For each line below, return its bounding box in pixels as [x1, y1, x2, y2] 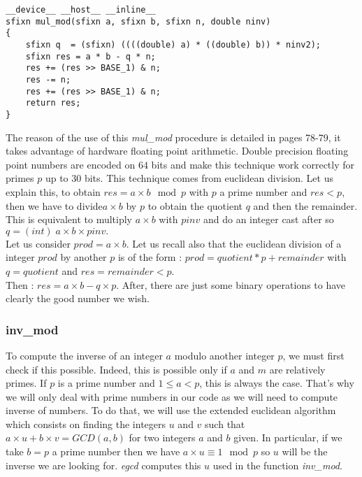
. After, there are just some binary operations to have [116, 277, 346, 292]
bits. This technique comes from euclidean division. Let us [84, 171, 333, 185]
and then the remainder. [253, 198, 358, 213]
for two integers [129, 430, 196, 445]
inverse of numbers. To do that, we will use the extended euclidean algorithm [6, 403, 336, 418]
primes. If [6, 376, 47, 390]
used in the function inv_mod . [212, 457, 342, 472]
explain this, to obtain [6, 184, 101, 199]
